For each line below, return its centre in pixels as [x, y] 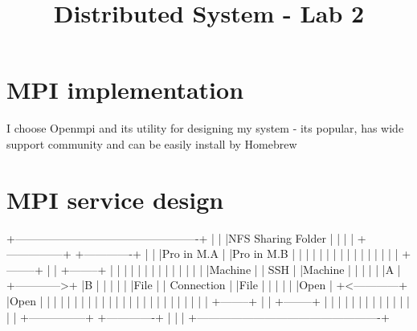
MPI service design [115, 199]
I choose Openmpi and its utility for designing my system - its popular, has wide [205, 128]
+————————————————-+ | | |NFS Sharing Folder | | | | [180, 237]
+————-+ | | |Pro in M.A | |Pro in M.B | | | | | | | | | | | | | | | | [237, 253]
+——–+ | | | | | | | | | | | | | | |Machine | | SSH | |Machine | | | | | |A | [231, 269]
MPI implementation [125, 90]
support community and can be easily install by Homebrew [152, 143]
